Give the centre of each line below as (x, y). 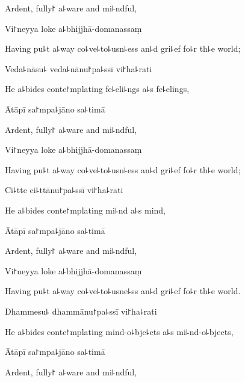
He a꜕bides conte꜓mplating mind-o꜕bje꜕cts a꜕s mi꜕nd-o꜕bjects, (119, 331)
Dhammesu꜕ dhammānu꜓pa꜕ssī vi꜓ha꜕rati (81, 311)
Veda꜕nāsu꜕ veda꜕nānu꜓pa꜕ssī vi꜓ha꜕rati (79, 68)
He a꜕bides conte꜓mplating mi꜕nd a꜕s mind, (85, 210)
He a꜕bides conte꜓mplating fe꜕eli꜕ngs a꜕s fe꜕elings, (97, 89)
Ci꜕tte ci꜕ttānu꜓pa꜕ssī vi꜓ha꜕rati (64, 190)
